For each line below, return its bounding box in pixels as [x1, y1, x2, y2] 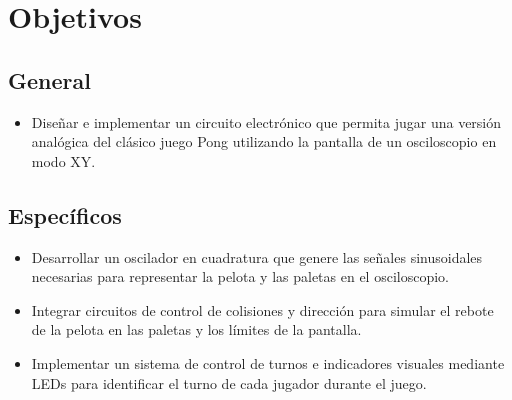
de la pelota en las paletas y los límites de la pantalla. [31, 319, 362, 340]
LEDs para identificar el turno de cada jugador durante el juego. [31, 372, 427, 393]
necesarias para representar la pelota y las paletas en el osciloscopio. [31, 266, 449, 287]
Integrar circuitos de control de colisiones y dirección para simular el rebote [31, 299, 494, 320]
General [8, 64, 91, 95]
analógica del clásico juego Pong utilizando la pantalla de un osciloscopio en [31, 131, 497, 152]
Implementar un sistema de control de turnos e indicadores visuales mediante [31, 352, 505, 373]
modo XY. [31, 150, 96, 171]
